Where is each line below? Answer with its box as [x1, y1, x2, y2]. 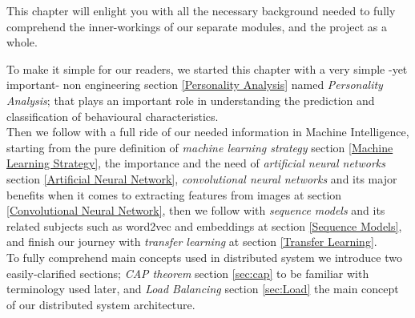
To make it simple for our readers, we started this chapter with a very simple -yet [6, 60, 408, 77]
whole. [6, 34, 38, 50]
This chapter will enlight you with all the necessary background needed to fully [6, 2, 396, 18]
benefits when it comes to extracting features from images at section [6, 186, 342, 203]
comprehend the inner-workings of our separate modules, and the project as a [6, 18, 387, 34]
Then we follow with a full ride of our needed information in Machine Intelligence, [6, 123, 409, 140]
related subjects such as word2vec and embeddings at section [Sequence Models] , [6, 217, 402, 234]
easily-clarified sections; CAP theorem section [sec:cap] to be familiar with [6, 264, 369, 281]
